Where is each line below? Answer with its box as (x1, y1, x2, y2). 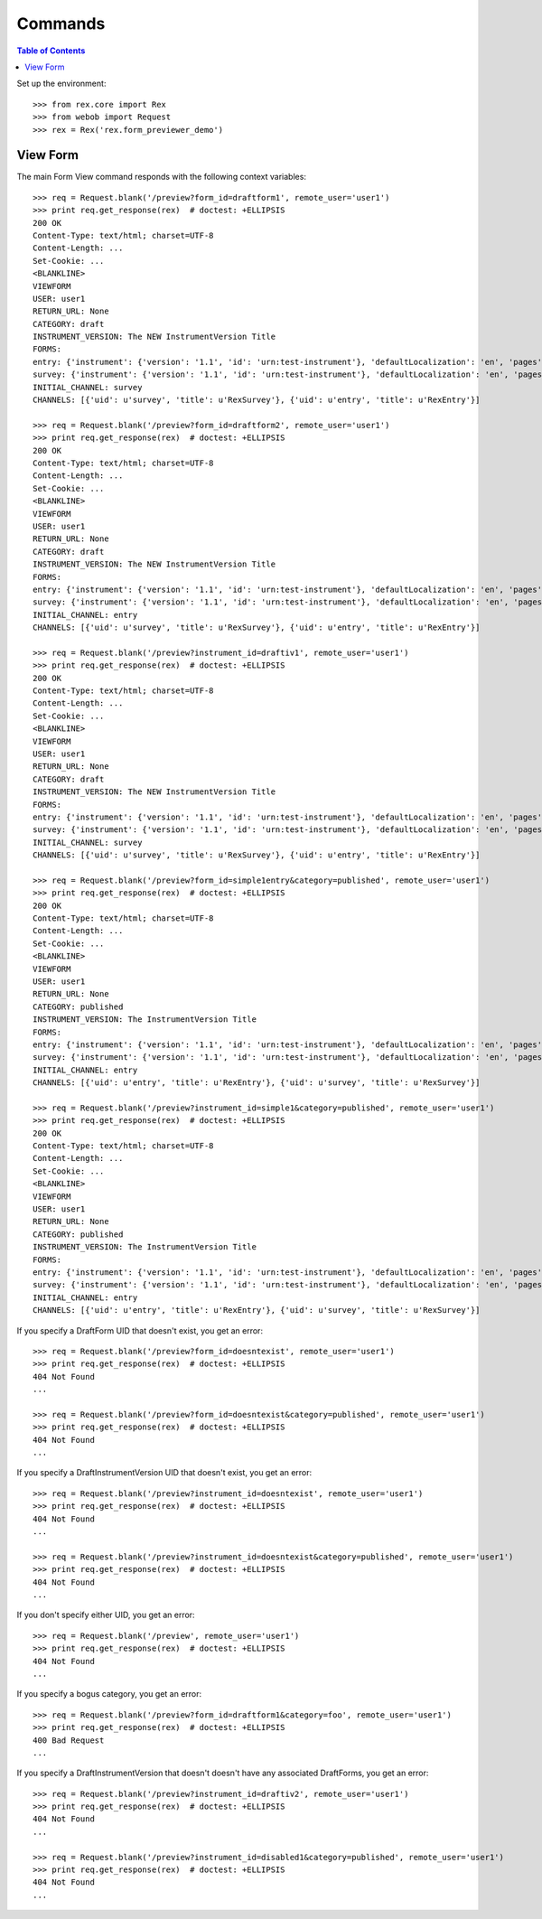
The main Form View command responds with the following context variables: (16, 172, 307, 183)
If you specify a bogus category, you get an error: (16, 1689, 202, 1699)
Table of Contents (16, 45, 86, 56)
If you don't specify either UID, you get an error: (16, 1609, 195, 1621)
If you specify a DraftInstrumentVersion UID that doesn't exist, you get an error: (16, 1467, 313, 1478)
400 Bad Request (33, 1735, 105, 1746)
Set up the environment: (16, 78, 107, 89)
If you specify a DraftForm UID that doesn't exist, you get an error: (16, 1325, 264, 1336)
